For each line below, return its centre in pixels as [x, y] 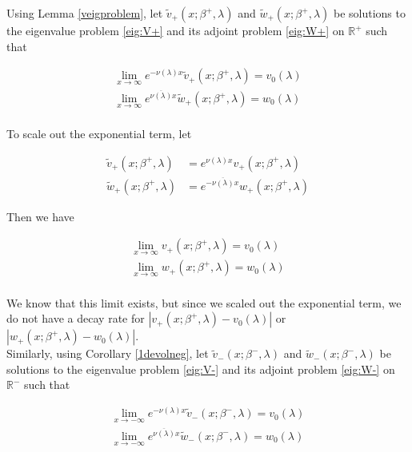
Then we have [40, 216]
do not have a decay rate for [76, 318]
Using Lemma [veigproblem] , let [85, 13]
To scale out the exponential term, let [99, 134]
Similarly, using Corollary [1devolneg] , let [108, 353]
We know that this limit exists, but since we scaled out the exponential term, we [204, 302]
